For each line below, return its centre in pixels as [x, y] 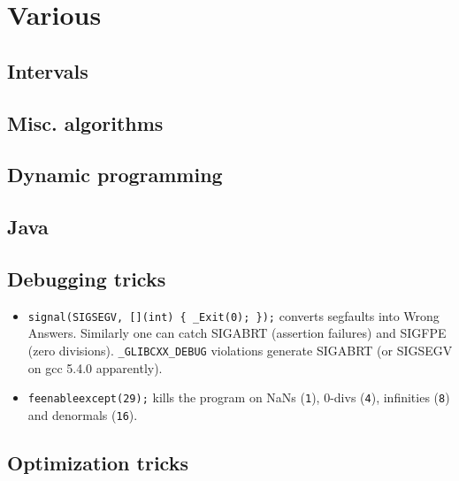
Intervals [48, 70]
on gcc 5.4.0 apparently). [95, 367]
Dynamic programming [115, 175]
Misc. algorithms [85, 122]
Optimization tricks [98, 462]
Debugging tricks [87, 278]
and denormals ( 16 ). [83, 414]
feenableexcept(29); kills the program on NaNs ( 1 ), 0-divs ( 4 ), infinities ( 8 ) [239, 397]
